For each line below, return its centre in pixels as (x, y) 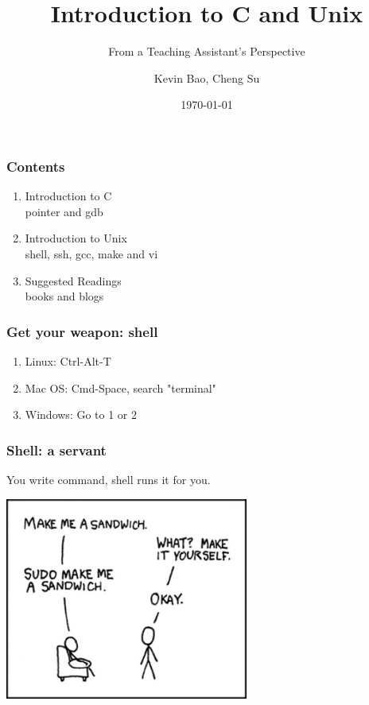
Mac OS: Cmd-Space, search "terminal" (120, 387)
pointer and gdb (64, 211)
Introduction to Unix (76, 238)
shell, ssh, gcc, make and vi (91, 253)
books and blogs (64, 296)
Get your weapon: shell (82, 331)
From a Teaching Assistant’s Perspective (207, 51)
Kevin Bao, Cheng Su (207, 77)
